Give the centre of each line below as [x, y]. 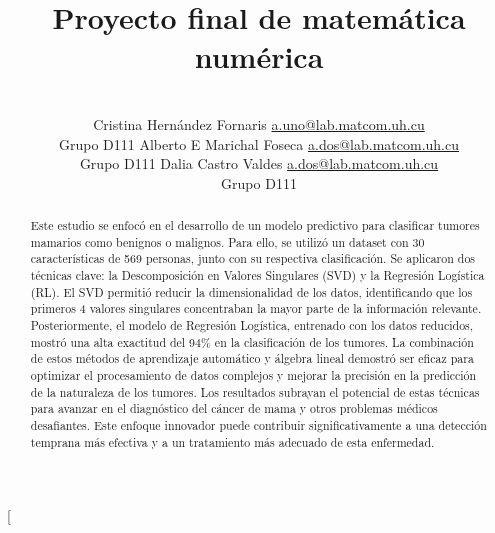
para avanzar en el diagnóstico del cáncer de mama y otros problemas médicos [234, 408]
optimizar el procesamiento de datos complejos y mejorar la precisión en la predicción [253, 374]
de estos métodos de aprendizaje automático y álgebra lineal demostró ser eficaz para [252, 358]
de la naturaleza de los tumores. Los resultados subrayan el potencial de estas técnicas [255, 391]
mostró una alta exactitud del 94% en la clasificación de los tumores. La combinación [252, 341]
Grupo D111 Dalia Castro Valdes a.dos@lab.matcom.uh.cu [259, 163]
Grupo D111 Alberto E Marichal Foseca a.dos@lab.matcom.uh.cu [258, 143]
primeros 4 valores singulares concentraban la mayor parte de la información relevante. [256, 308]
